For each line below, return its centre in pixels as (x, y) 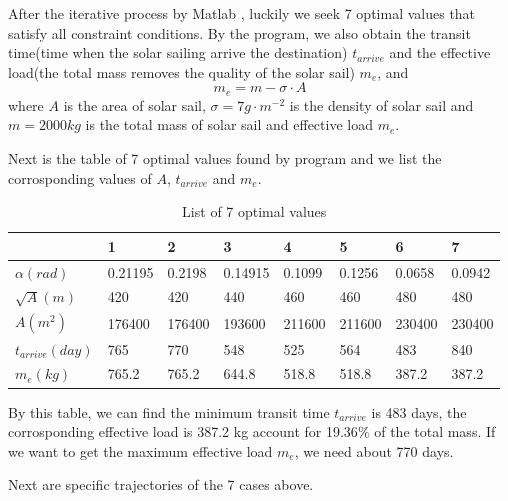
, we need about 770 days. (374, 450)
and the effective (440, 52)
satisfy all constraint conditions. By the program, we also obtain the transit (239, 32)
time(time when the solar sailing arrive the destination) (178, 52)
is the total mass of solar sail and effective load (229, 124)
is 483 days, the (419, 411)
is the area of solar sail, (134, 104)
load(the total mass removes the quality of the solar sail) (181, 71)
